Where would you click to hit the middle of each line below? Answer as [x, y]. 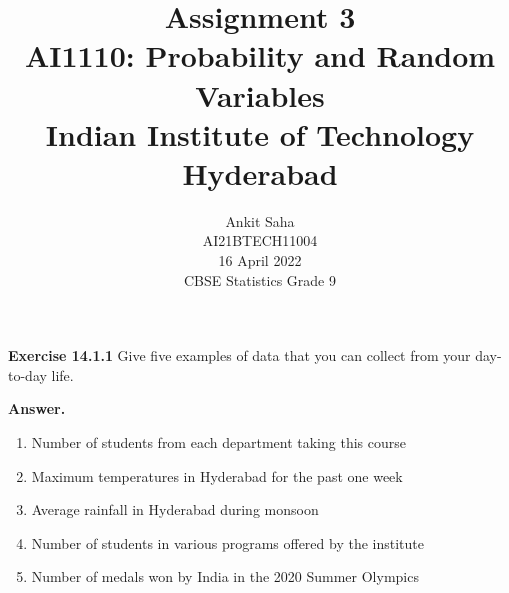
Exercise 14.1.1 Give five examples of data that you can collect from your [239, 355]
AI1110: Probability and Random [260, 55]
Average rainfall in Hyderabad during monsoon [175, 509]
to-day [27, 374]
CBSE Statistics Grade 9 [260, 279]
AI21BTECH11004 [260, 240]
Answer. [37, 408]
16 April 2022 [260, 260]
